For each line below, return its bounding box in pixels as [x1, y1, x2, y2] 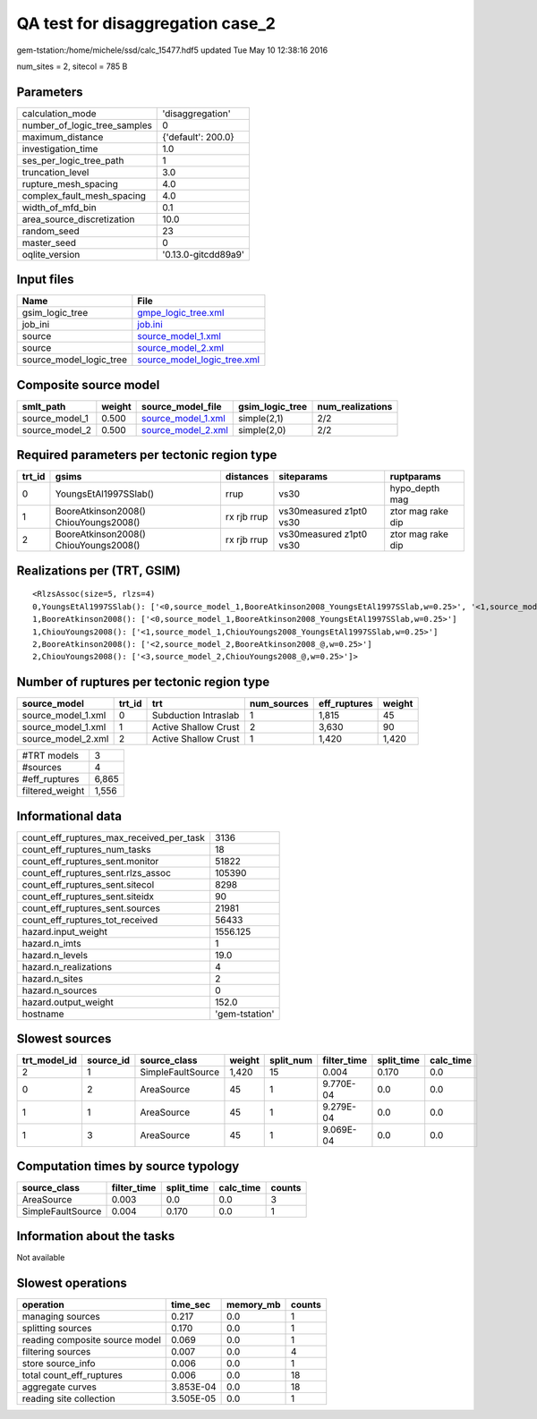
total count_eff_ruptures [21, 1369, 123, 1381]
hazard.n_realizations [21, 960, 112, 973]
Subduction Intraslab [151, 709, 240, 722]
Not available [16, 1253, 65, 1263]
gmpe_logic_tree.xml [137, 307, 225, 319]
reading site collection [21, 1392, 115, 1405]
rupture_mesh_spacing [21, 177, 118, 190]
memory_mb [226, 1298, 281, 1311]
